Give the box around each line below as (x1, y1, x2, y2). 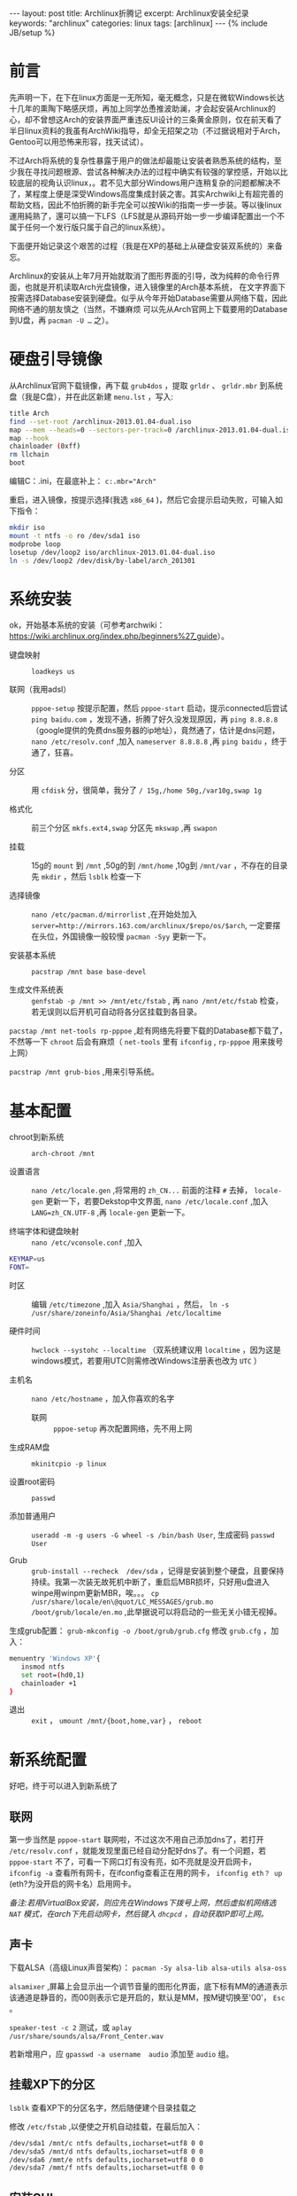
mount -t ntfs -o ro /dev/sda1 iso (9, 531, 141, 540)
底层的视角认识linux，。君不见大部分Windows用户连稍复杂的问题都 (16, 177, 258, 188)
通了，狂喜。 (31, 747, 78, 758)
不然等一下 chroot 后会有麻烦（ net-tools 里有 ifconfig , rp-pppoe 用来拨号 (9, 1036, 284, 1047)
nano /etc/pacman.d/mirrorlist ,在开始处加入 (31, 909, 197, 919)
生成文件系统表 (9, 984, 64, 995)
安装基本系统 (9, 950, 56, 961)
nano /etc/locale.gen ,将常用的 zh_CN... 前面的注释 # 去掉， (31, 1185, 253, 1196)
